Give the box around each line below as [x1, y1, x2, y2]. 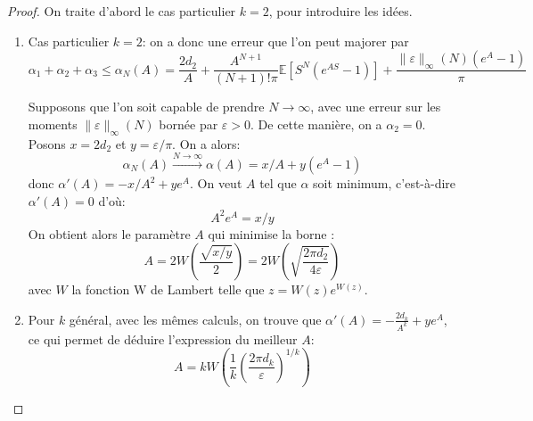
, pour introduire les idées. [268, 2, 413, 20]
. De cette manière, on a [250, 114, 382, 133]
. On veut [189, 174, 242, 192]
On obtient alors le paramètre [28, 224, 191, 243]
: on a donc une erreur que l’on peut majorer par [142, 31, 409, 50]
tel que [259, 174, 297, 192]
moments [28, 114, 78, 133]
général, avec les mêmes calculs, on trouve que [69, 310, 322, 328]
